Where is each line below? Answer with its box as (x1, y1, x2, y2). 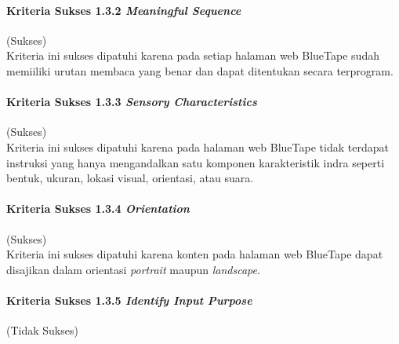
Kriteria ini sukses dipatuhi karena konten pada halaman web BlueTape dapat (6, 246, 383, 262)
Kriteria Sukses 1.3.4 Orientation (6, 200, 190, 217)
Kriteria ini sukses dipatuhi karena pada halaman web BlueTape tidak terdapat (6, 138, 389, 155)
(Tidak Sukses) (6, 322, 78, 339)
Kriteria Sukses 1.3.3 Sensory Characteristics (6, 93, 257, 110)
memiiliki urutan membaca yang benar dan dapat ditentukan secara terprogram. (6, 62, 394, 79)
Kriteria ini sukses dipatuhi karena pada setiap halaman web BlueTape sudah (6, 47, 379, 64)
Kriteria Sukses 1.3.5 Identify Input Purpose (6, 291, 252, 308)
